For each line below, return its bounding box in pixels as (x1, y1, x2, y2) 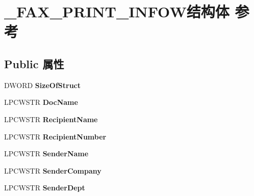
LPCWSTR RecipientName (4, 114, 98, 124)
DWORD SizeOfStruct (4, 79, 81, 90)
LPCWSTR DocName (4, 97, 78, 107)
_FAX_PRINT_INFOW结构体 (4, 1, 230, 22)
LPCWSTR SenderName (4, 148, 89, 159)
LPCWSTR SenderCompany (4, 165, 101, 176)
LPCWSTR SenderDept (4, 182, 85, 193)
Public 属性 (4, 55, 64, 71)
